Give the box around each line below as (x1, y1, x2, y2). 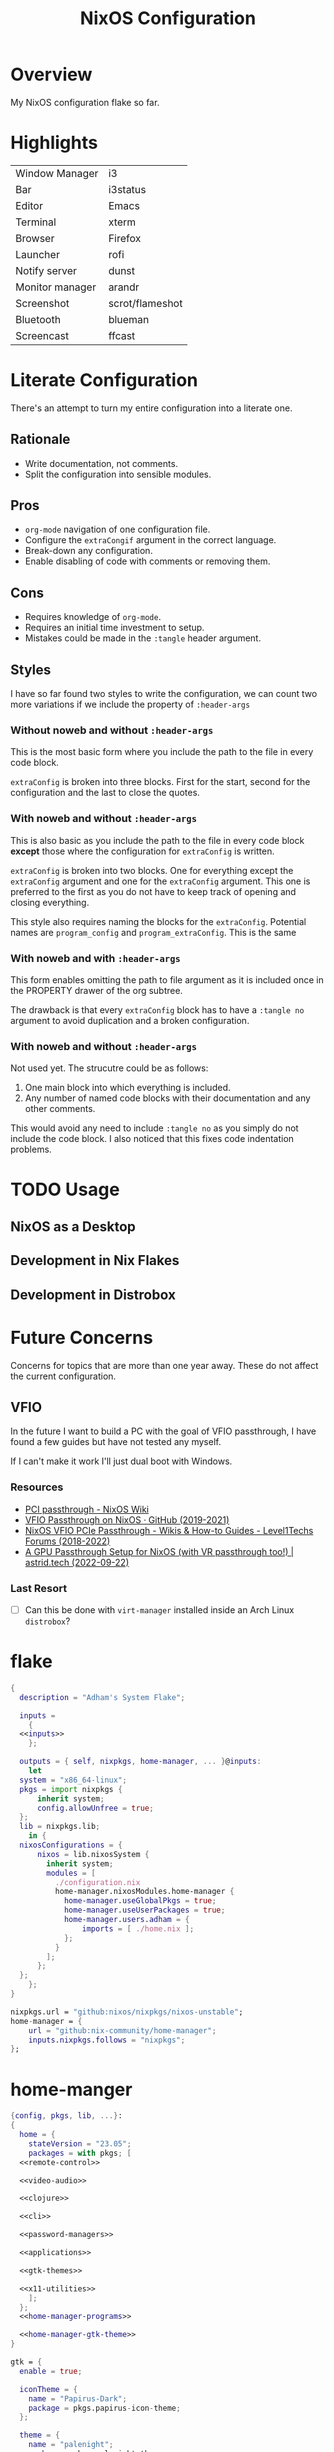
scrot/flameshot (108, 296, 183, 310)
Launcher (15, 247, 60, 261)
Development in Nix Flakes (10, 1252, 180, 1269)
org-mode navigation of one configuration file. (24, 523, 211, 536)
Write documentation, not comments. (24, 457, 178, 469)
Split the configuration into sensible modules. (24, 468, 212, 480)
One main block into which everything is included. (24, 1082, 231, 1094)
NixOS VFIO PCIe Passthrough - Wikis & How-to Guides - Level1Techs (24, 1524, 314, 1536)
